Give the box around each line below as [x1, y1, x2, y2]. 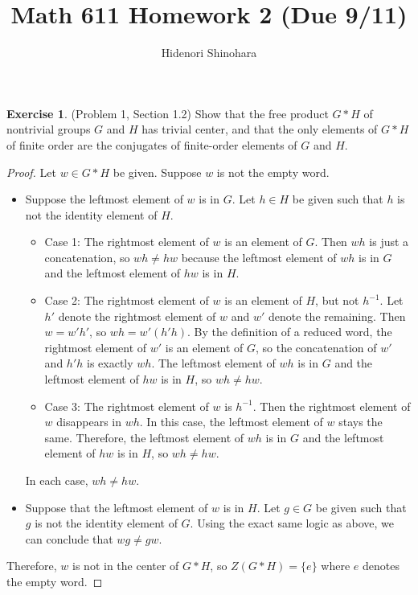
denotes [362, 557, 400, 574]
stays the [338, 413, 383, 430]
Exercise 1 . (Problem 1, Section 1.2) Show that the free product [6, 105, 329, 121]
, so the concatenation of [255, 339, 377, 355]
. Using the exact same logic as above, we [190, 515, 394, 531]
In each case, [25, 472, 88, 488]
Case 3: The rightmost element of [44, 397, 209, 414]
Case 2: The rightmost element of [44, 292, 209, 309]
